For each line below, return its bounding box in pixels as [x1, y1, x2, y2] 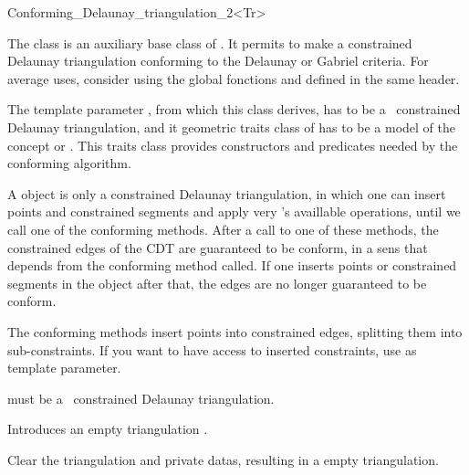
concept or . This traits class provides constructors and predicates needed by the [7, 135, 458, 154]
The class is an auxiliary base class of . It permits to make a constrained [7, 33, 412, 52]
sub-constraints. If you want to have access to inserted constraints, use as [7, 340, 417, 359]
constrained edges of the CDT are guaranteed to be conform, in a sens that [7, 237, 428, 257]
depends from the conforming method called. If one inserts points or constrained [7, 256, 457, 275]
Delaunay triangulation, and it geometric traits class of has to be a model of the [7, 117, 456, 136]
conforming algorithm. [7, 153, 131, 173]
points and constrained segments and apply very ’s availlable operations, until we [7, 202, 461, 221]
